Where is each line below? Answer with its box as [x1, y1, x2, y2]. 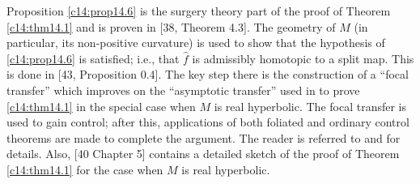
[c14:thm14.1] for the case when [6, 160, 163, 178]
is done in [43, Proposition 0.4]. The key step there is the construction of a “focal [6, 66, 409, 83]
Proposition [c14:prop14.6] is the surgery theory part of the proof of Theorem [6, 2, 391, 19]
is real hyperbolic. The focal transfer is [214, 97, 407, 114]
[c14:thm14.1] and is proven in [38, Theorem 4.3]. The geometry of [6, 18, 336, 35]
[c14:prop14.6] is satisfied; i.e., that [6, 49, 180, 66]
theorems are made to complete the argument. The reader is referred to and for [6, 129, 401, 146]
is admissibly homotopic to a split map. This [192, 49, 414, 66]
